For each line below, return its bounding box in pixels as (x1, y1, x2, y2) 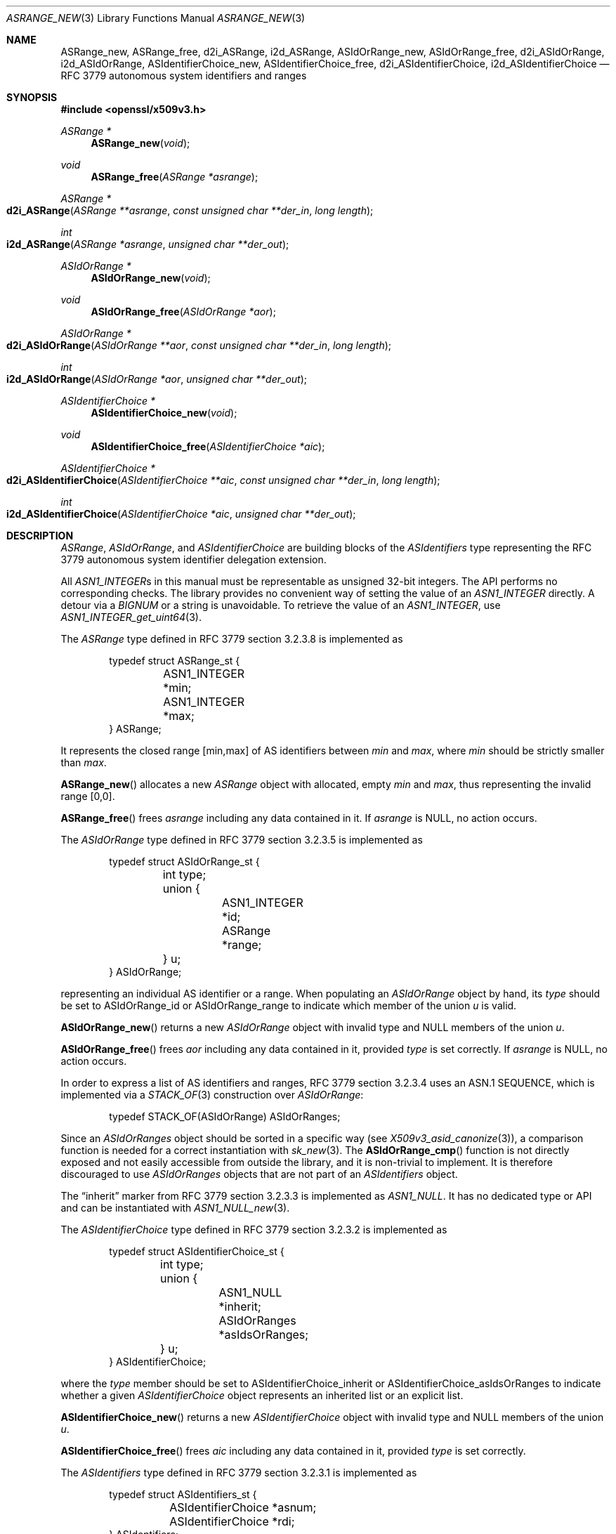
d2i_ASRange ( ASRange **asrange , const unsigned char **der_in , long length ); (6, 204, 374, 216)
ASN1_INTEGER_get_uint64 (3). (60, 611, 202, 623)
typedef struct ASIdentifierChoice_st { (109, 1245, 284, 1257)
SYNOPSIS (6, 91, 58, 103)
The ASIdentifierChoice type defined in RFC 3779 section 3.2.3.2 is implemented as (60, 1224, 447, 1235)
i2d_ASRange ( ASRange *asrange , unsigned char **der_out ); (6, 238, 289, 250)
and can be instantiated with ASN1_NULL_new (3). (60, 1202, 290, 1214)
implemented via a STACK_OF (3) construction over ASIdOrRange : (60, 1089, 364, 1101)
